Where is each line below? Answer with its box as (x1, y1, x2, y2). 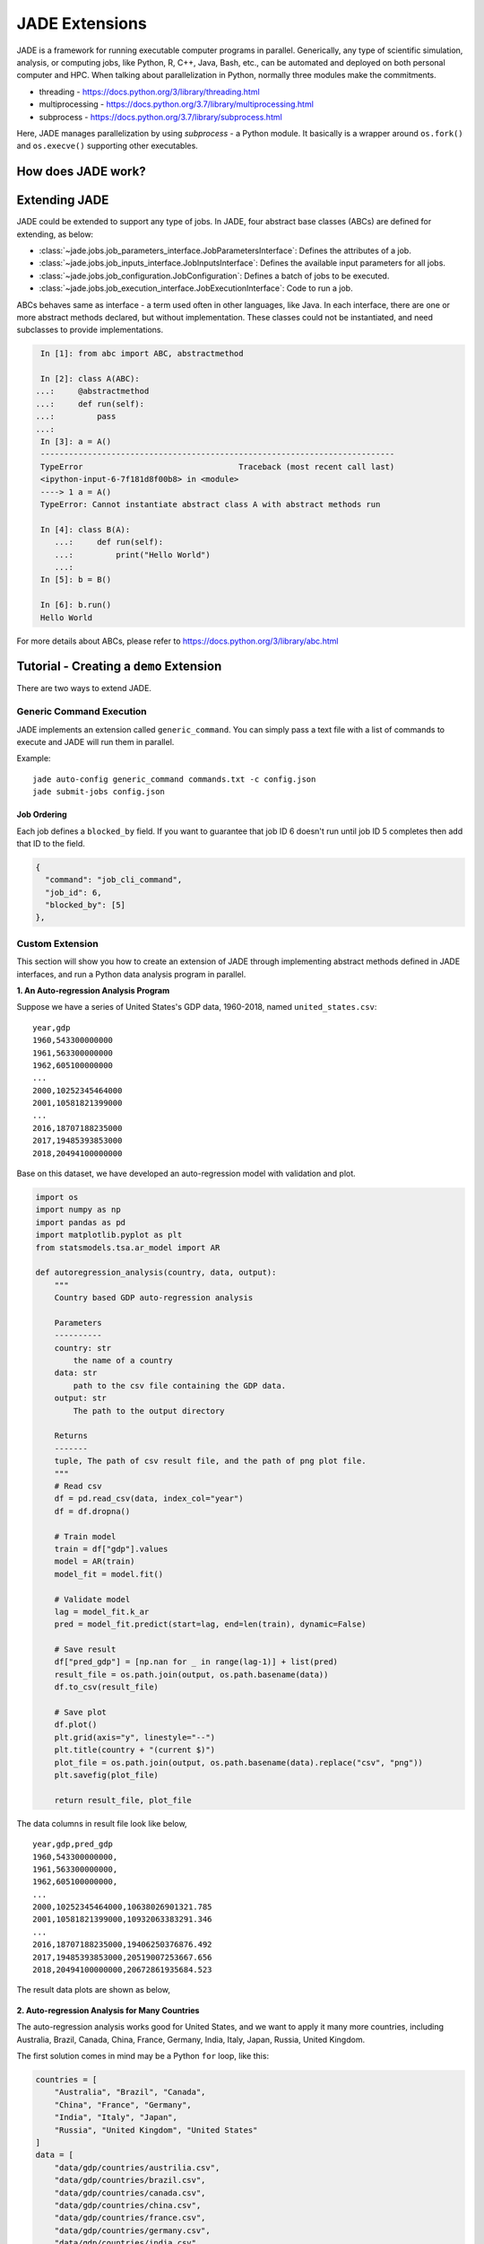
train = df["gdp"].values (54, 1544, 169, 1554)
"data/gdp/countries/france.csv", (54, 2213, 206, 2223)
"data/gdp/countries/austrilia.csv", (54, 2162, 220, 2172)
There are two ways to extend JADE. (16, 683, 152, 694)
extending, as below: (16, 229, 94, 240)
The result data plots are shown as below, (16, 1985, 170, 1995)
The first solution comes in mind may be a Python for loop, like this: (16, 2051, 269, 2061)
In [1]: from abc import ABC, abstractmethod (40, 348, 244, 359)
